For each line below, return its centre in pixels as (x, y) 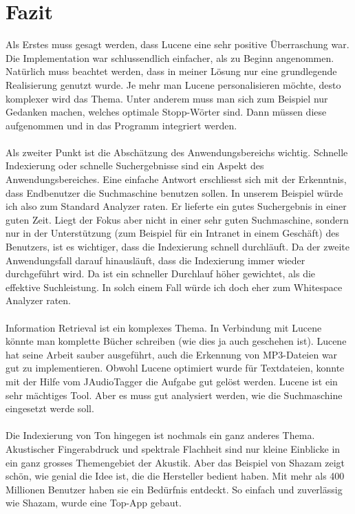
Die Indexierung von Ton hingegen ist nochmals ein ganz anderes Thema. (160, 435)
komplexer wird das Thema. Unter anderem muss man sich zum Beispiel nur (167, 98)
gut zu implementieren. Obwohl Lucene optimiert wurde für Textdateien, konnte (175, 368)
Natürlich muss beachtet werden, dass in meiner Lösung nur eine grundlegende (171, 71)
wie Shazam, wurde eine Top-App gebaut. (94, 503)
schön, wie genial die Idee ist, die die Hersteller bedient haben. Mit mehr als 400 (175, 476)
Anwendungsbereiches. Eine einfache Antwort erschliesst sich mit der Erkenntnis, (176, 179)
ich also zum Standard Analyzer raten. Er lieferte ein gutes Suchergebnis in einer (176, 206)
